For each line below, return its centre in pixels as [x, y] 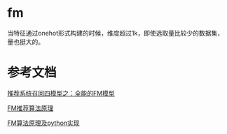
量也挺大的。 [26, 42]
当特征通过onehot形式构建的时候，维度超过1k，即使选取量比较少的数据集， [116, 33]
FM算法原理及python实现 [43, 123]
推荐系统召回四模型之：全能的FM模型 [61, 93]
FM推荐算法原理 [30, 108]
